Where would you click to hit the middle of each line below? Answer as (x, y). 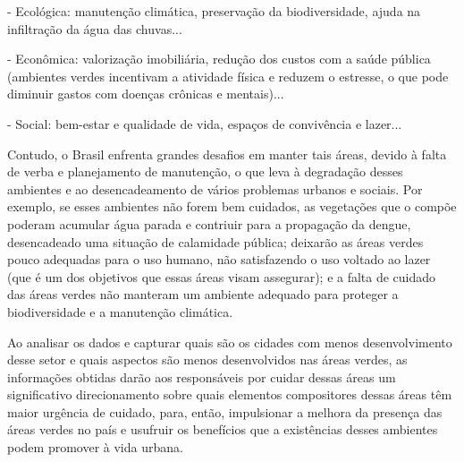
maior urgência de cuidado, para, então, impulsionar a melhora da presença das (225, 411)
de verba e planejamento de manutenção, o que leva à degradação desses (205, 171)
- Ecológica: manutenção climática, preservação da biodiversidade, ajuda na (214, 11)
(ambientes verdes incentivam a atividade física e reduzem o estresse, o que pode (228, 76)
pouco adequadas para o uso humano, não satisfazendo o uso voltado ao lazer (219, 259)
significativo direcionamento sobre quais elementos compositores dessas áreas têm (230, 394)
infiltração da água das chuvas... (95, 28)
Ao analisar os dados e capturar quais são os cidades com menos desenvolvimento (230, 342)
